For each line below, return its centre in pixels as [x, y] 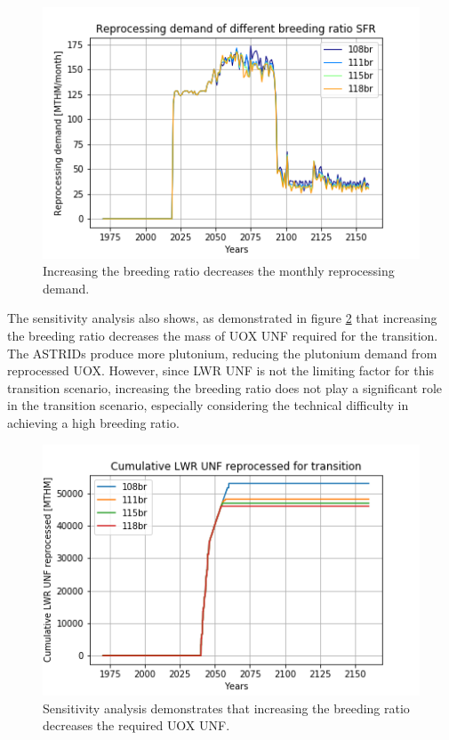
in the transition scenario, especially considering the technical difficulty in [208, 405]
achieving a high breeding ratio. [93, 422]
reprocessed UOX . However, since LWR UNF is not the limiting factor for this [220, 370]
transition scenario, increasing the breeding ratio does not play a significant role [225, 387]
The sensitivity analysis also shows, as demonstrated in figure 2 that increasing [222, 318]
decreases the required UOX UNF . [136, 725]
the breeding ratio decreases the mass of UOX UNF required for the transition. [223, 336]
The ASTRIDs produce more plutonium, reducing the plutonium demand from [222, 353]
